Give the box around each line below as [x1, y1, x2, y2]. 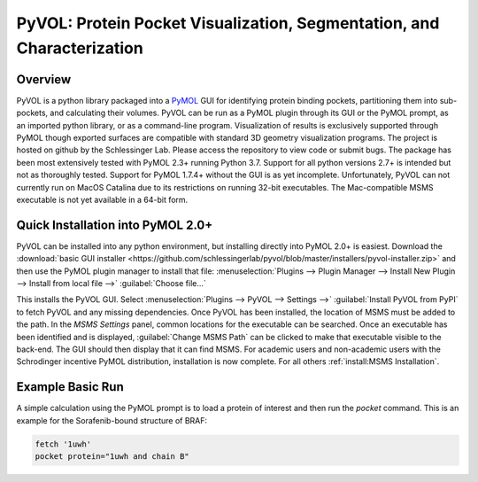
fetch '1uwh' [35, 439, 92, 449]
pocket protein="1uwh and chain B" [35, 452, 189, 462]
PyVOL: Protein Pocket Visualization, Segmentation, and [16, 13, 440, 33]
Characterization [16, 38, 143, 58]
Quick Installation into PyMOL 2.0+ [16, 217, 213, 232]
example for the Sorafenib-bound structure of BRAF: [16, 415, 208, 425]
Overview [16, 72, 72, 87]
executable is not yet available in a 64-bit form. [16, 194, 189, 205]
